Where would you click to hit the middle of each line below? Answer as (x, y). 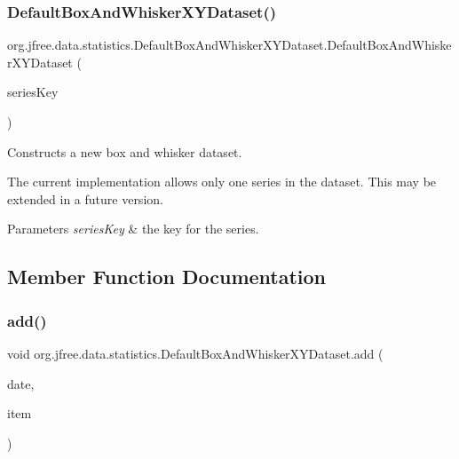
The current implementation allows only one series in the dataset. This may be (222, 182)
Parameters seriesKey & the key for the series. (133, 229)
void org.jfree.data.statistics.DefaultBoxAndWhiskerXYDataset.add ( (195, 353)
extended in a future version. (85, 198)
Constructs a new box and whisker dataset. (125, 151)
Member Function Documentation (167, 277)
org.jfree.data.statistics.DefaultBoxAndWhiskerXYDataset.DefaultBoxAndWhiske (229, 45)
